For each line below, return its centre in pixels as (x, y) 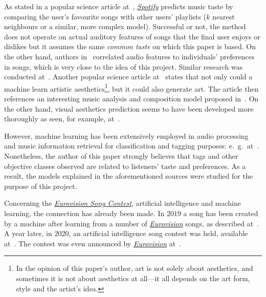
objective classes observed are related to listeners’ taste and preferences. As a (125, 166)
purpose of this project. (41, 186)
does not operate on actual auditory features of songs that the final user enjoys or (132, 36)
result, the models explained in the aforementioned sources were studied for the (128, 176)
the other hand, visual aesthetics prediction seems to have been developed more (129, 108)
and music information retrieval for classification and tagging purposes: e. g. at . (132, 146)
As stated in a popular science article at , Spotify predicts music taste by (119, 6)
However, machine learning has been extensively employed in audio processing (126, 135)
